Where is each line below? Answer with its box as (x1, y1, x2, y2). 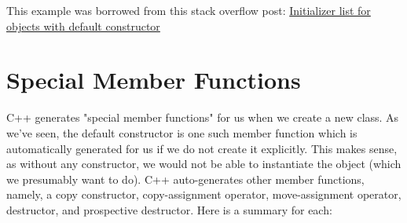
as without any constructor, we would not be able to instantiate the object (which (6, 155, 401, 172)
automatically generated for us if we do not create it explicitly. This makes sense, (6, 140, 398, 156)
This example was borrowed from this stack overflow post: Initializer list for (6, 2, 371, 18)
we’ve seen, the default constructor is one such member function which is (6, 124, 357, 141)
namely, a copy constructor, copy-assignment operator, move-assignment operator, (6, 186, 401, 203)
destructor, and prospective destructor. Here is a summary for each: (6, 201, 332, 218)
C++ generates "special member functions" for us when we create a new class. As (6, 109, 399, 126)
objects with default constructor (6, 17, 160, 34)
